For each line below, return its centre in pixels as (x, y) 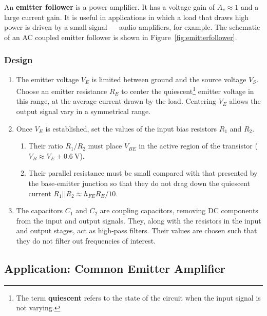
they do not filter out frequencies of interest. (86, 240)
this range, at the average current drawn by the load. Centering (116, 101)
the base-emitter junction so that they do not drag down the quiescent (139, 183)
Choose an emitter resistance (62, 91)
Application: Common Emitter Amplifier (115, 268)
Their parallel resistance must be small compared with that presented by (143, 173)
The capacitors (40, 210)
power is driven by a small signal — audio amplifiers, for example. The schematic (132, 27)
